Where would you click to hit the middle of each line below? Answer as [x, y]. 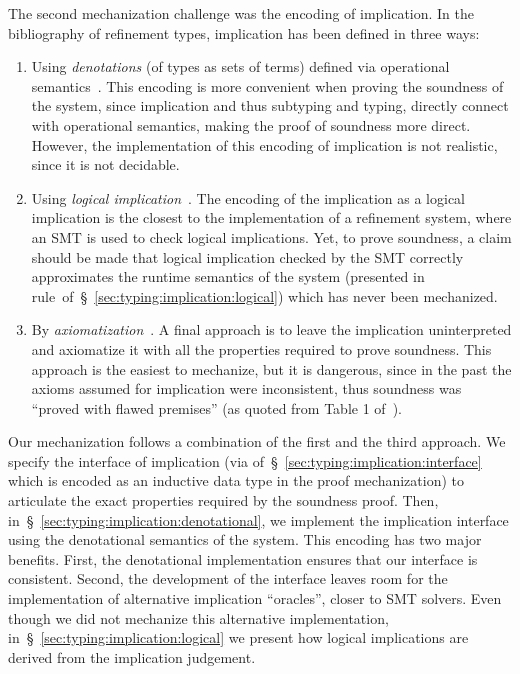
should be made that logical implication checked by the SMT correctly [247, 256]
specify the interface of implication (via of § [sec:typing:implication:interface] [245, 460]
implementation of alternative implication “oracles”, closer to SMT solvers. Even [255, 598]
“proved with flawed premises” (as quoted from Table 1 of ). [216, 407]
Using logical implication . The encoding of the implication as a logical [248, 197]
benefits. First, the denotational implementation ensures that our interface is [243, 558]
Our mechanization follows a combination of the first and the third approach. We [257, 441]
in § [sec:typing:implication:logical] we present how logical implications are [238, 637]
